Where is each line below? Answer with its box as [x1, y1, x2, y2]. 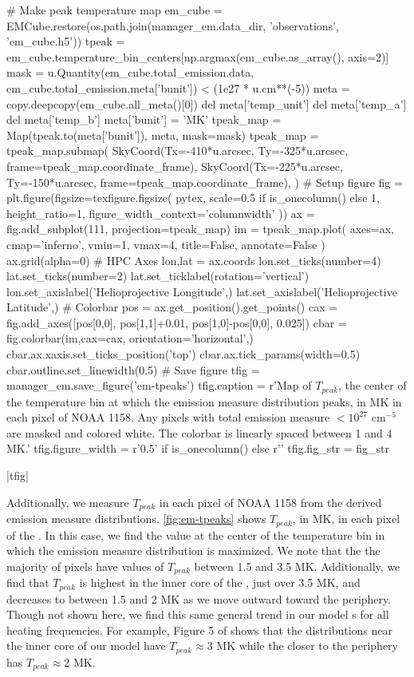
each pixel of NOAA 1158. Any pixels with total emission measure [6, 409, 330, 426]
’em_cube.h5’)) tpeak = [6, 33, 125, 49]
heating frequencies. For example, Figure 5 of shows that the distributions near [6, 621, 392, 638]
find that [6, 574, 49, 591]
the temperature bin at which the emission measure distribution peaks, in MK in [6, 393, 402, 410]
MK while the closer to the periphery [216, 637, 398, 654]
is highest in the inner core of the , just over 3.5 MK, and [79, 574, 361, 591]
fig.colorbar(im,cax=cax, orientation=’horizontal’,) [6, 330, 254, 346]
